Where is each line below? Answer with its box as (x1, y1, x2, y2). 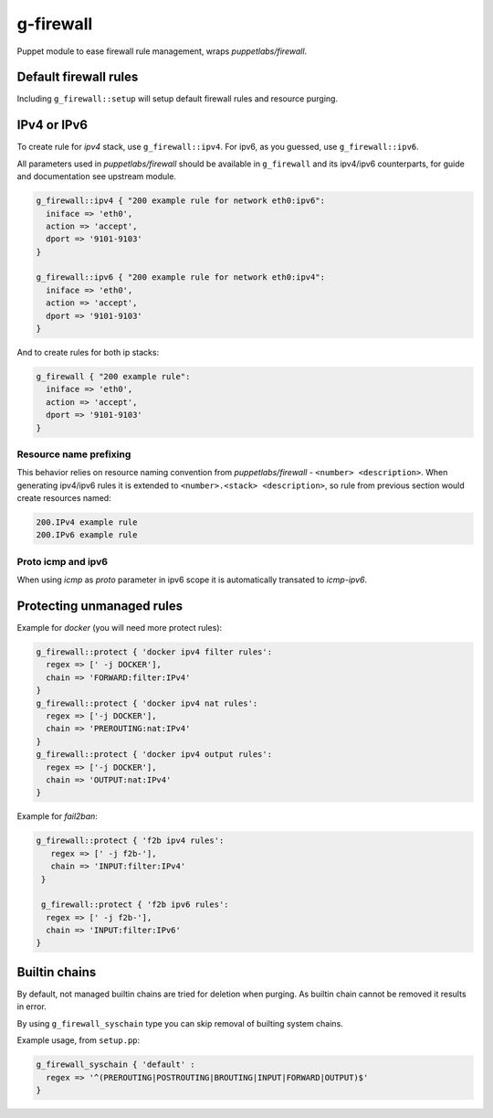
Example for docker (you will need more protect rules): (16, 623, 223, 634)
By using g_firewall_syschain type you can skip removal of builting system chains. (16, 1017, 344, 1028)
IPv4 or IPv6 (16, 117, 89, 133)
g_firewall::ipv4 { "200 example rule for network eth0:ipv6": (36, 196, 326, 206)
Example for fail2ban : (16, 811, 98, 822)
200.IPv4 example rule (36, 517, 138, 527)
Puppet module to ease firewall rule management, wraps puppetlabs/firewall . (16, 46, 308, 57)
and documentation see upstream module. (16, 171, 177, 182)
